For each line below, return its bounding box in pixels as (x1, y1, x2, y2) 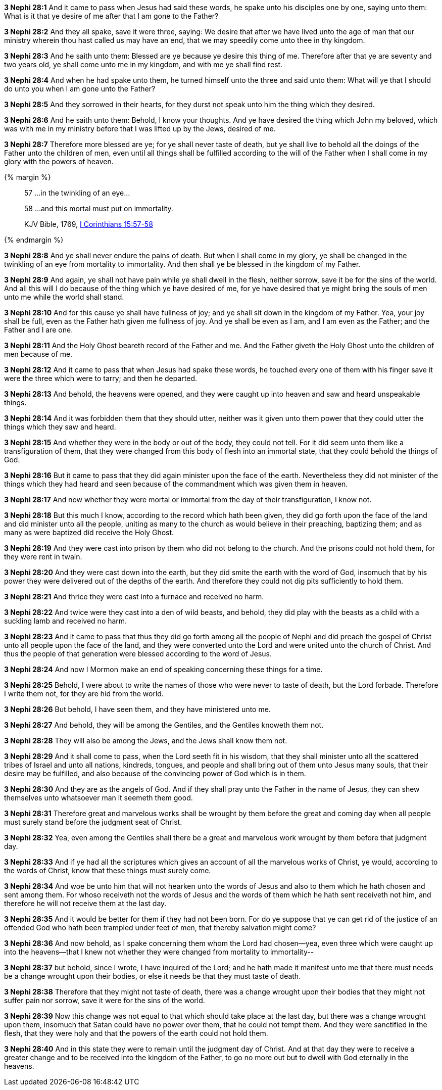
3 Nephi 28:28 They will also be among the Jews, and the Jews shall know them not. (4, 736, 287, 745)
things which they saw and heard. (4, 422, 116, 431)
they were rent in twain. (4, 552, 82, 561)
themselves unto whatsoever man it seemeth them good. (4, 793, 193, 802)
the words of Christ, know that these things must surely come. (4, 866, 211, 875)
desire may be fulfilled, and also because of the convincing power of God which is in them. (4, 769, 306, 778)
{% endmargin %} (4, 235, 64, 244)
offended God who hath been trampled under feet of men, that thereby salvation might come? (4, 923, 316, 932)
